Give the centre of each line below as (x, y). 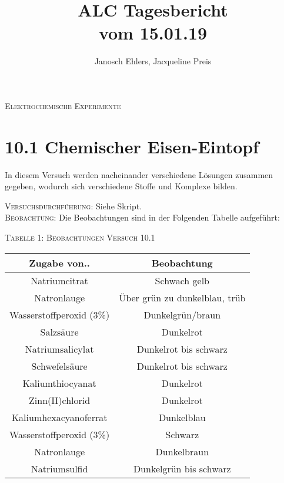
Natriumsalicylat (59, 349)
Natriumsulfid (59, 468)
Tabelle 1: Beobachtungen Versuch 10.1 (80, 237)
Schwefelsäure (59, 366)
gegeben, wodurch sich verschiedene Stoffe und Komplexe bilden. (121, 186)
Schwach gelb (182, 280)
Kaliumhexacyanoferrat (59, 417)
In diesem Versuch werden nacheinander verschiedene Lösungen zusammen (139, 174)
